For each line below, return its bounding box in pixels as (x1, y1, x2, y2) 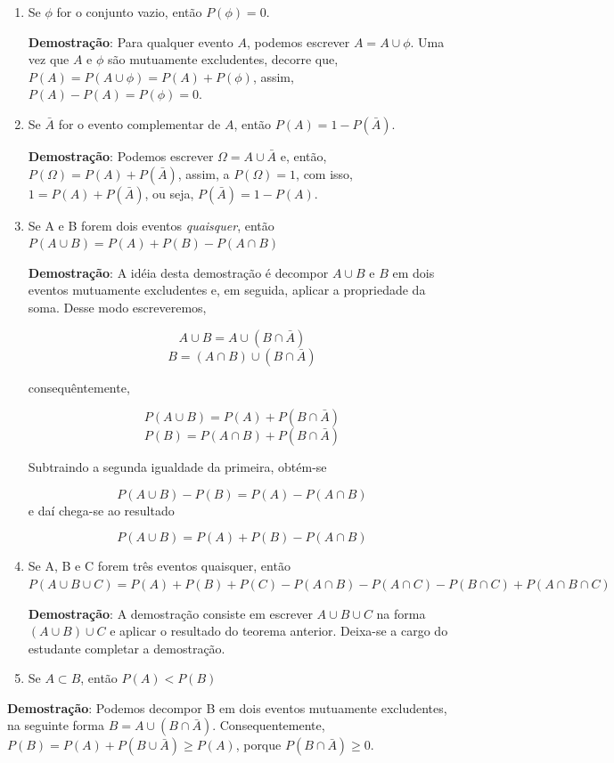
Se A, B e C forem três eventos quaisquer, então (28, 556, 291, 575)
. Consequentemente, (212, 716, 325, 735)
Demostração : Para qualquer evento (28, 32, 233, 51)
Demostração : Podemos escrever (28, 146, 214, 165)
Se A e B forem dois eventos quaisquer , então (28, 215, 274, 234)
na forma (376, 604, 426, 622)
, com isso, (296, 164, 354, 183)
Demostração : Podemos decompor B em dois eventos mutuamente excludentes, (7, 698, 447, 717)
